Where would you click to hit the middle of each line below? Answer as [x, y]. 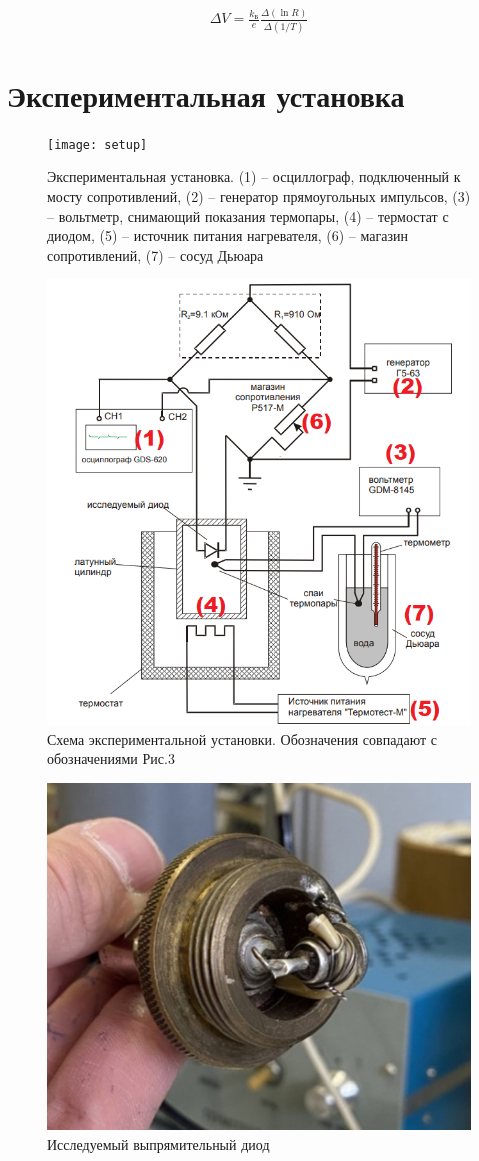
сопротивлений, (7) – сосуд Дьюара [155, 254]
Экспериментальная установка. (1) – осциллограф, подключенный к [254, 176]
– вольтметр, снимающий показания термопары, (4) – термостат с [248, 215]
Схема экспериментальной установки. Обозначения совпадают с [242, 738]
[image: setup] [97, 144]
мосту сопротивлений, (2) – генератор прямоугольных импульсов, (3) [259, 196]
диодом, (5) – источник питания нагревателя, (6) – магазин [227, 235]
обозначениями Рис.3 [111, 758]
